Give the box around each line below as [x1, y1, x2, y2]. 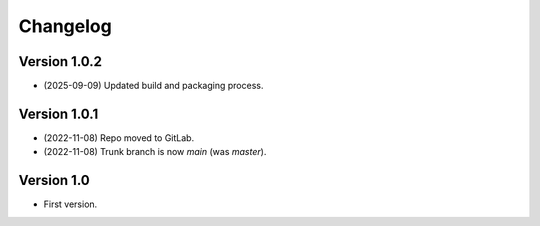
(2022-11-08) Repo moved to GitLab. [43, 131, 195, 144]
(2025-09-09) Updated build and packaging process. [43, 80, 264, 92]
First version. [43, 198, 98, 210]
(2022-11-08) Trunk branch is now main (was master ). [43, 146, 267, 158]
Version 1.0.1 [18, 105, 99, 122]
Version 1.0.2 [18, 53, 103, 70]
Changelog [18, 15, 112, 37]
